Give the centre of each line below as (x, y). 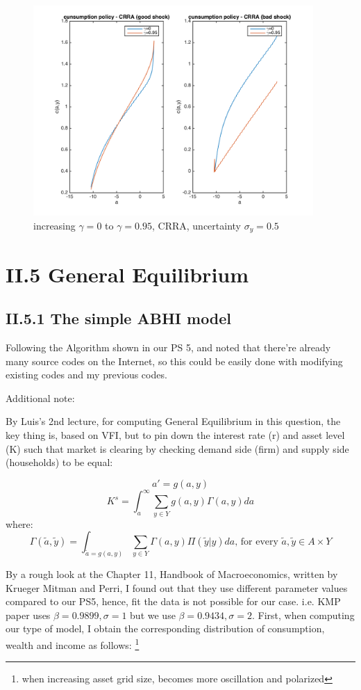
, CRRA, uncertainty (196, 225)
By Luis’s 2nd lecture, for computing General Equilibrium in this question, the (173, 421)
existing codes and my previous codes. (86, 375)
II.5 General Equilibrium (127, 274)
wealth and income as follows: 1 (73, 643)
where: (19, 523)
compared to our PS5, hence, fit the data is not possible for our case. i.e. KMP (173, 601)
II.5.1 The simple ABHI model (119, 318)
